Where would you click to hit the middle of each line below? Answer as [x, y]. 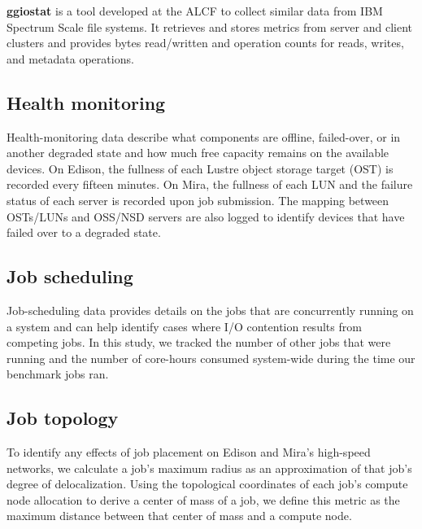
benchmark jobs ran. [58, 374]
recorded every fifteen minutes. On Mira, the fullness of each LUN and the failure [210, 184]
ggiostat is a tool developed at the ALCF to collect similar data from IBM [195, 11]
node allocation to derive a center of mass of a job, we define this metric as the [203, 499]
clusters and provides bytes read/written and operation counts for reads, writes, [205, 43]
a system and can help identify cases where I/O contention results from [184, 326]
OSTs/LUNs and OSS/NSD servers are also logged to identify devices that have [206, 216]
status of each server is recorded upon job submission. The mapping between [198, 200]
